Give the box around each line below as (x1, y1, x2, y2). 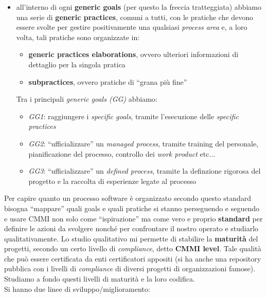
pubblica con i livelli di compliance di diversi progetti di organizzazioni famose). (4, 263, 256, 274)
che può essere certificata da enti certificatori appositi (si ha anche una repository (4, 253, 261, 264)
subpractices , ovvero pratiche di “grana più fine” (28, 76, 187, 87)
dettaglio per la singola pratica (28, 59, 126, 69)
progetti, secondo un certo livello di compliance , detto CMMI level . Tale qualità (4, 243, 261, 254)
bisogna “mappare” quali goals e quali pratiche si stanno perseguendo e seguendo (4, 202, 260, 213)
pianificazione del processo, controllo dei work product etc (28, 148, 209, 159)
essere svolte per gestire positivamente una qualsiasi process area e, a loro (16, 22, 247, 32)
